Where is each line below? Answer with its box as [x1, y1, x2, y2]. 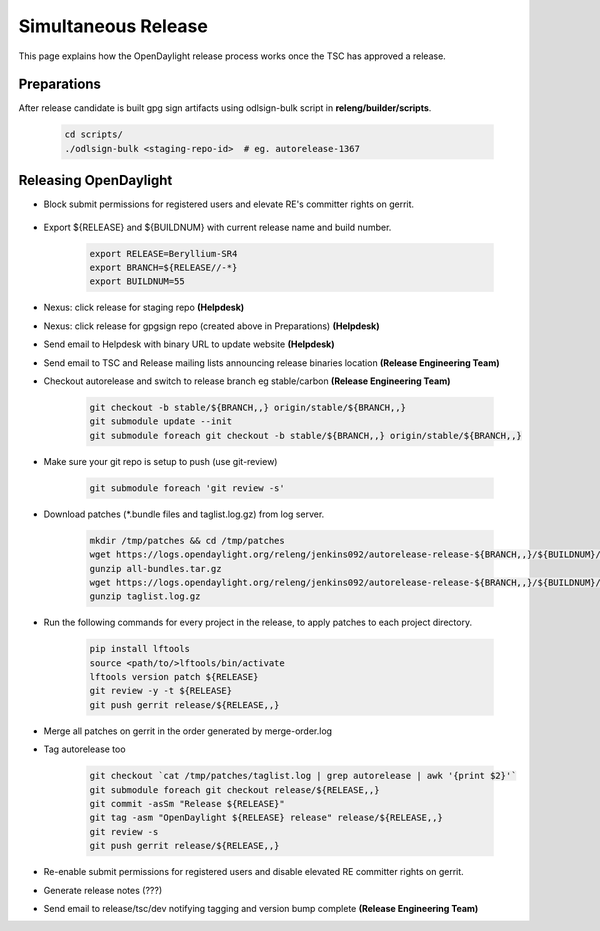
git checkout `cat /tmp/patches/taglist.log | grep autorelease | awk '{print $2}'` [89, 770, 517, 782]
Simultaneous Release [18, 15, 209, 37]
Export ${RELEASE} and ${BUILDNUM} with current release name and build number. [43, 221, 392, 233]
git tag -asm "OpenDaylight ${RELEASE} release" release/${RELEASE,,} [89, 812, 444, 824]
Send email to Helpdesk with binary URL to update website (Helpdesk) [43, 338, 335, 350]
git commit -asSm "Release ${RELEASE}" [89, 798, 285, 809]
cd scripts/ [64, 129, 124, 140]
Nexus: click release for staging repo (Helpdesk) [43, 301, 245, 314]
